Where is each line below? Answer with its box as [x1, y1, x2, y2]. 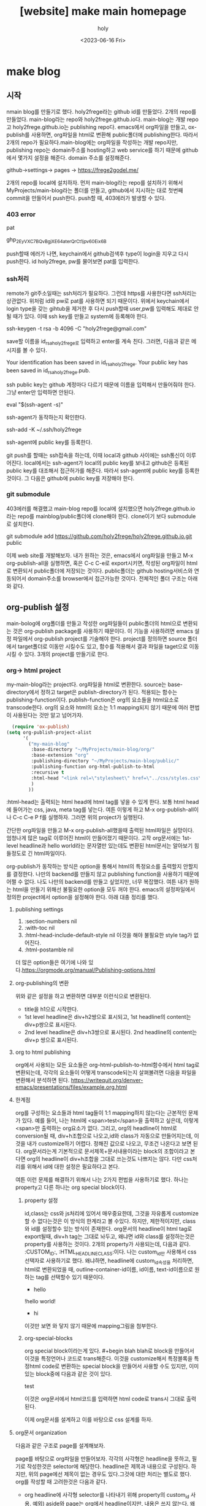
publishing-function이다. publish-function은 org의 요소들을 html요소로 [6, 696, 179, 703]
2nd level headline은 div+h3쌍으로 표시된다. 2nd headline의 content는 [24, 1029, 197, 1036]
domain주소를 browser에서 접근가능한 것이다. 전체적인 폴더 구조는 [27, 574, 187, 582]
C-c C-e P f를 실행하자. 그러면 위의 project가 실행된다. [12, 814, 145, 821]
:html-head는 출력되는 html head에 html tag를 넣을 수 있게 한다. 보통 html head [6, 798, 199, 806]
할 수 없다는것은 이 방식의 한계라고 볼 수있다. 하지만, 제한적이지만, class [24, 1217, 196, 1225]
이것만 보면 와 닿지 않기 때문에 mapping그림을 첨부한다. [24, 1322, 158, 1330]
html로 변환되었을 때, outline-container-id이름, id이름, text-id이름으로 [24, 1266, 193, 1273]
